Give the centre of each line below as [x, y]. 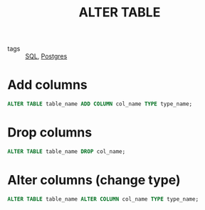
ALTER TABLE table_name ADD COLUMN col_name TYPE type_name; [100, 104]
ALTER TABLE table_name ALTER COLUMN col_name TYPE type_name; [103, 199]
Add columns [47, 85]
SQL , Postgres [46, 56]
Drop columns [50, 133]
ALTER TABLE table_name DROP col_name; [67, 151]
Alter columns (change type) [94, 180]
